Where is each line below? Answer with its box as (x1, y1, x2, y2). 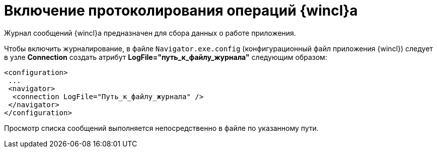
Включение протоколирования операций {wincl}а (4, 2, 358, 19)
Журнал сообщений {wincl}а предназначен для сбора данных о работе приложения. (4, 28, 296, 37)
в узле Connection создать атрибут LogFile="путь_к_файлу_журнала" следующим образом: (4, 52, 327, 61)
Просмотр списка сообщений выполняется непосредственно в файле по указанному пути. (4, 123, 319, 132)
